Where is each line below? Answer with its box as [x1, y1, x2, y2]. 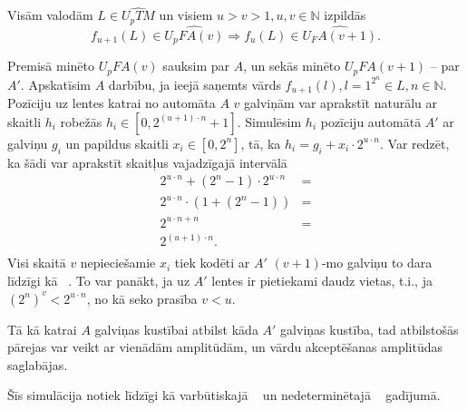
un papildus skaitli [65, 133, 169, 152]
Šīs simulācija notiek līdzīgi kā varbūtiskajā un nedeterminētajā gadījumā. [7, 386, 441, 405]
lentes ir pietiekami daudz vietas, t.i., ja [211, 270, 433, 289]
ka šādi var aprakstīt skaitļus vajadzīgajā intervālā [7, 152, 287, 171]
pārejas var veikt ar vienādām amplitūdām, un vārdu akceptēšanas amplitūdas [7, 337, 443, 356]
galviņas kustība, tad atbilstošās [280, 319, 459, 338]
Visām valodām [7, 5, 93, 24]
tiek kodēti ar [174, 253, 250, 272]
